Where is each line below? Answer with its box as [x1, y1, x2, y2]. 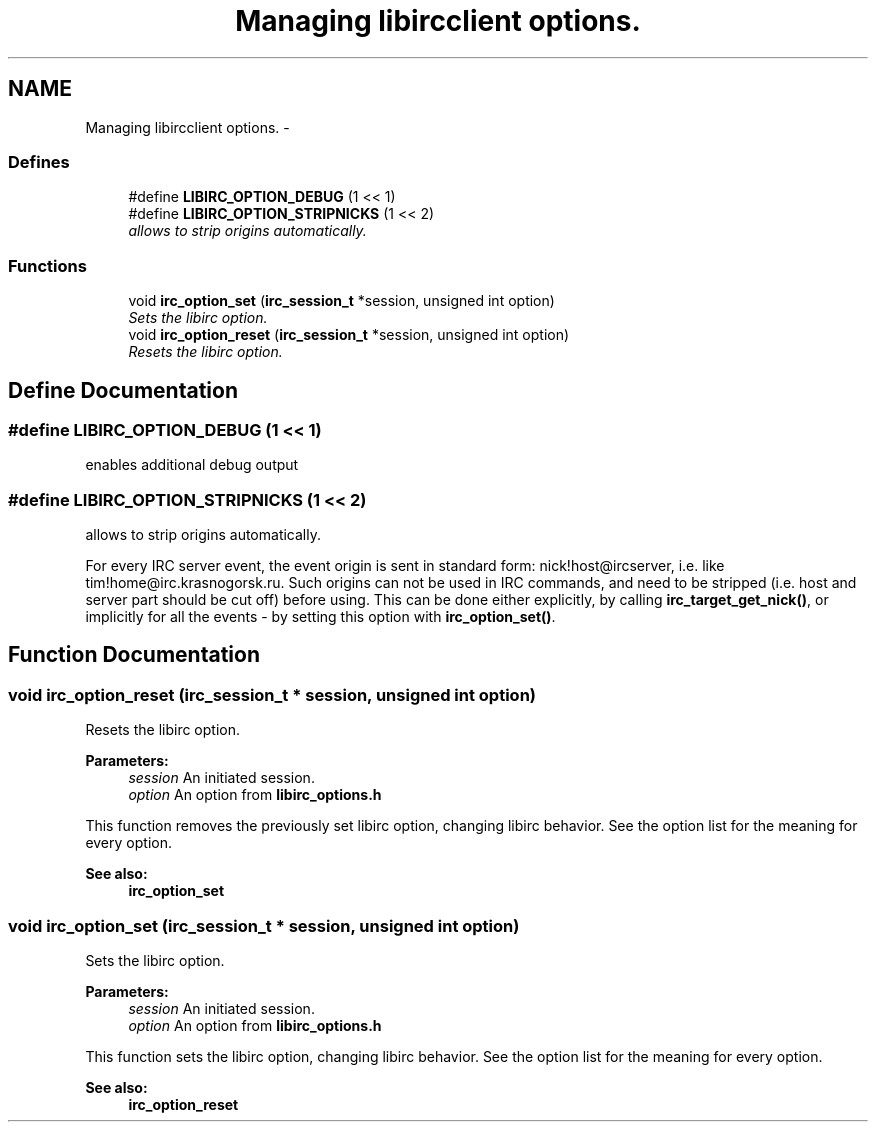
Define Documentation [8, 377, 238, 403]
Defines [8, 151, 70, 172]
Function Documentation [8, 642, 260, 668]
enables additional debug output [85, 456, 299, 474]
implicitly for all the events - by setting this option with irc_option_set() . [85, 608, 556, 626]
